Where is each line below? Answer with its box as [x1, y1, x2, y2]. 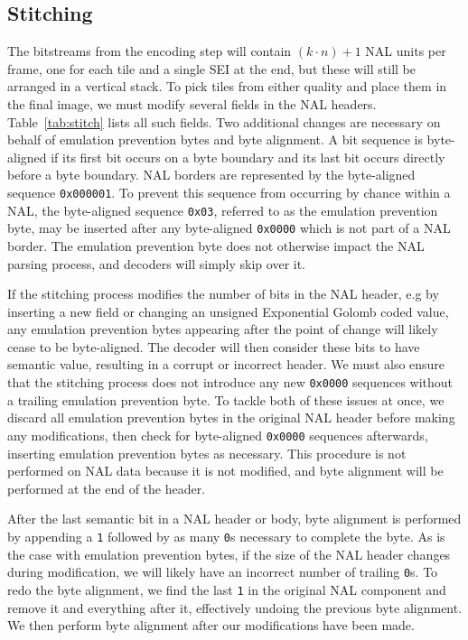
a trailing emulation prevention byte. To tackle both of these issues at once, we [7, 390, 445, 409]
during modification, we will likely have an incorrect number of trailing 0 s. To [7, 562, 438, 581]
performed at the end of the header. [7, 478, 206, 497]
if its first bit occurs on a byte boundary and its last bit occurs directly [51, 147, 445, 166]
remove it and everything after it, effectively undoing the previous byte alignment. [7, 598, 463, 617]
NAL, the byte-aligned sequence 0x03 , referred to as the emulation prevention [7, 200, 438, 219]
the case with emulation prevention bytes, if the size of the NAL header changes [7, 544, 451, 563]
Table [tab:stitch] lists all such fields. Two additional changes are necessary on [7, 112, 441, 131]
